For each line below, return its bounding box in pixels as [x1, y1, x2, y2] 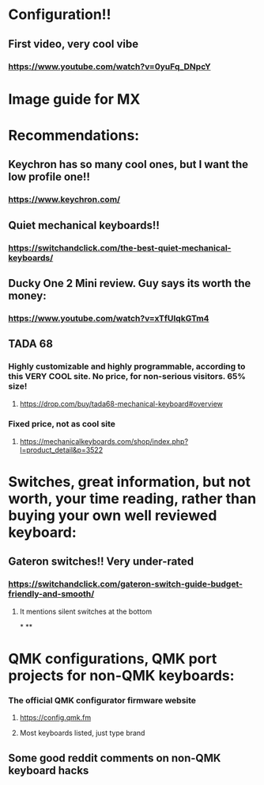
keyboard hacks [8, 764, 89, 777]
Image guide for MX [8, 90, 141, 108]
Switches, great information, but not [8, 473, 251, 491]
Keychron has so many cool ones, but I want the [8, 158, 249, 171]
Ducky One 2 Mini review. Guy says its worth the [8, 276, 251, 290]
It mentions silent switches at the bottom [19, 607, 153, 616]
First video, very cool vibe [8, 37, 139, 51]
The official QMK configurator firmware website [8, 695, 196, 706]
